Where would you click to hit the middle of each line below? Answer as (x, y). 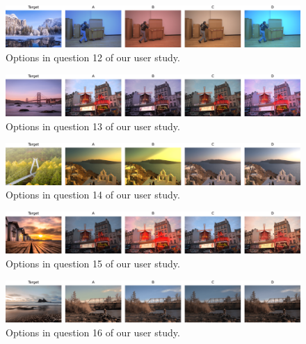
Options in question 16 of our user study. (93, 332)
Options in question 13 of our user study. (93, 126)
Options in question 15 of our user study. (93, 263)
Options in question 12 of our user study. (93, 57)
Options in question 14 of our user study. (93, 195)
